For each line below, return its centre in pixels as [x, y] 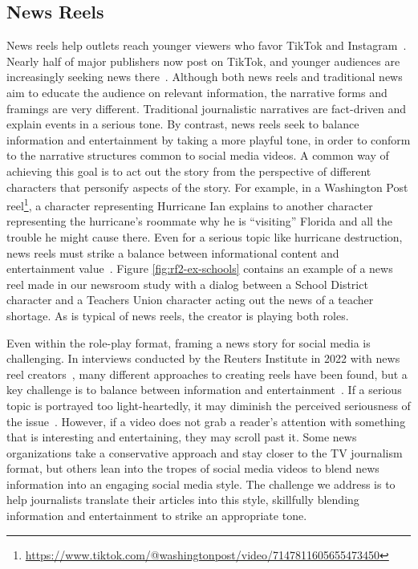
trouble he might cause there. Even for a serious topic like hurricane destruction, [205, 236]
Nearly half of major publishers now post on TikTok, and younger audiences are [203, 61]
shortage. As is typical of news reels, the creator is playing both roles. [178, 315]
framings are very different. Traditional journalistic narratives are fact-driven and [207, 108]
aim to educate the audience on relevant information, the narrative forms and [197, 92]
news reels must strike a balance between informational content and [173, 252]
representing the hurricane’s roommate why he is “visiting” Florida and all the [200, 221]
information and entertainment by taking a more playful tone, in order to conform [209, 139]
